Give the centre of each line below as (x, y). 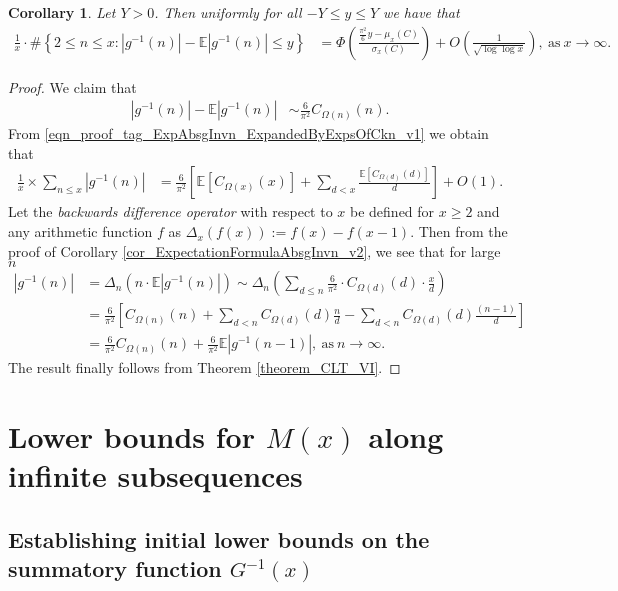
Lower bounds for (131, 436)
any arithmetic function (80, 231)
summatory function (115, 568)
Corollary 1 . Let (62, 12)
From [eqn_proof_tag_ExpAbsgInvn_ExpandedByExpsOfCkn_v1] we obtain (248, 133)
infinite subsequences (155, 475)
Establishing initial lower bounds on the (219, 538)
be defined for (392, 211)
